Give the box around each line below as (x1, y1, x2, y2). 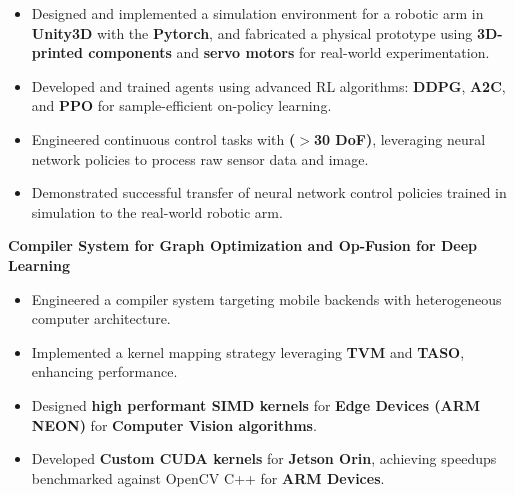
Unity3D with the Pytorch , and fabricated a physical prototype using (31, 22, 473, 43)
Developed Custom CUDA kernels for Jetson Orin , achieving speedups (31, 448, 497, 469)
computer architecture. (31, 308, 171, 329)
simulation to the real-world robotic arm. (31, 201, 283, 222)
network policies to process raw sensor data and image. (31, 148, 369, 169)
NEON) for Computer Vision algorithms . (31, 414, 317, 435)
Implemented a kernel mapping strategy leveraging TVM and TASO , (31, 341, 465, 362)
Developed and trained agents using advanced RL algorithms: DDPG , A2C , (31, 75, 506, 96)
